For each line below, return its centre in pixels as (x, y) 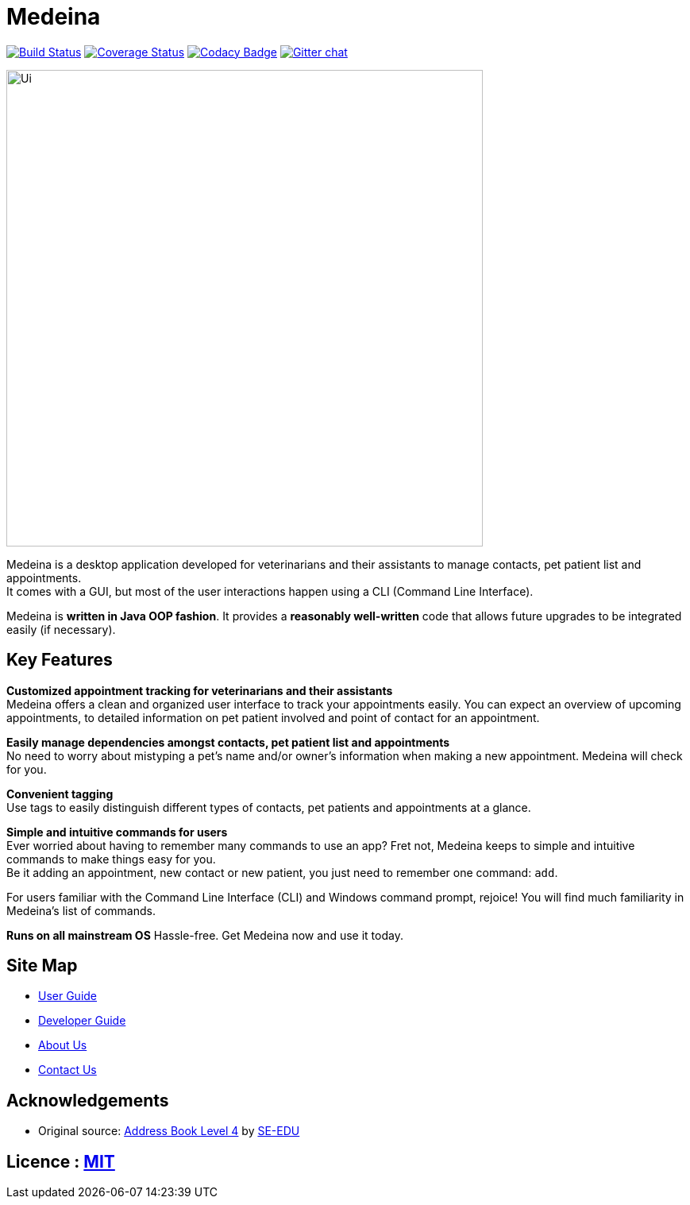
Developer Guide (82, 1021)
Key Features (60, 660)
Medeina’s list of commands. (81, 910)
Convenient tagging (60, 794)
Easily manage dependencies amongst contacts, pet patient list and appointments (228, 742)
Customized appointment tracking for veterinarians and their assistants (200, 690)
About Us (63, 1045)
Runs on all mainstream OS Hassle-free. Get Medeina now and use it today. (205, 935)
